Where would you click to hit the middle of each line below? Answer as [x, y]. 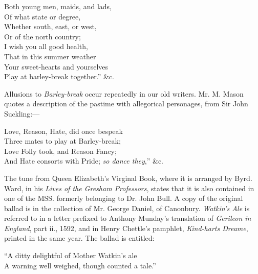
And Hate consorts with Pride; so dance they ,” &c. [84, 161]
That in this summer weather [50, 56]
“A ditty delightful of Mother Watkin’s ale [71, 255]
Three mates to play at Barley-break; [62, 141]
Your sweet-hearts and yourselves [56, 66]
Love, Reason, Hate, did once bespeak [63, 131]
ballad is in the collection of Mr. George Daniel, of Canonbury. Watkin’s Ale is [127, 208]
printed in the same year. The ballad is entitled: [79, 238]
